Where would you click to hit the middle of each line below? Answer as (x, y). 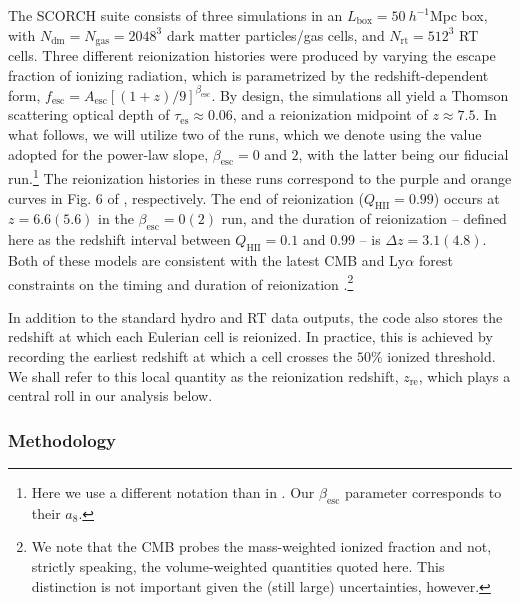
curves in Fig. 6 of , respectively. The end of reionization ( (186, 197)
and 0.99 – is (341, 239)
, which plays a (464, 375)
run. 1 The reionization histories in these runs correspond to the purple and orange (260, 176)
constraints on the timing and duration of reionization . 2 (181, 282)
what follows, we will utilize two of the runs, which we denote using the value (245, 133)
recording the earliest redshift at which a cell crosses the (180, 355)
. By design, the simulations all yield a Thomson (360, 94)
